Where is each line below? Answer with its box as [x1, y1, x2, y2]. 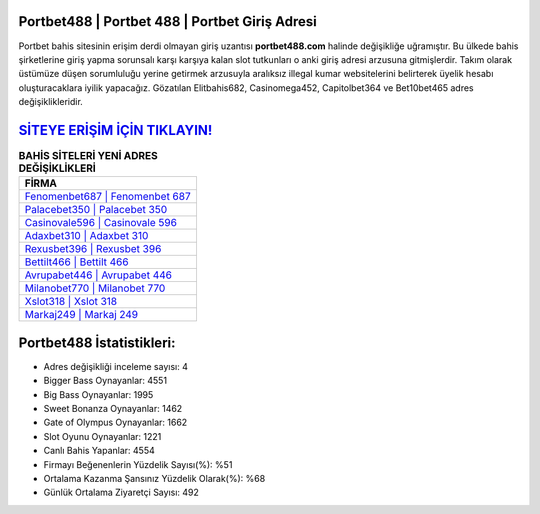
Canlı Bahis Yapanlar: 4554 [43, 445, 155, 457]
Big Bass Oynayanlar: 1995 [43, 388, 154, 400]
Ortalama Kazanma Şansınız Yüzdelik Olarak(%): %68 [43, 473, 266, 484]
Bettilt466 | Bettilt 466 [24, 255, 129, 269]
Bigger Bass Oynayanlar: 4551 [43, 375, 168, 387]
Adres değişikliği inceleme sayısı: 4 [43, 360, 189, 372]
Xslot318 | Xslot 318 [24, 295, 118, 309]
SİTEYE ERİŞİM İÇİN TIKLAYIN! [18, 121, 213, 139]
